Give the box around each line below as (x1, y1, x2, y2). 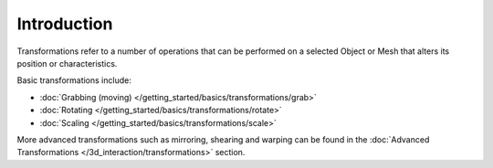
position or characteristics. (16, 58, 118, 68)
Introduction (16, 14, 113, 34)
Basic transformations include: (16, 75, 131, 86)
